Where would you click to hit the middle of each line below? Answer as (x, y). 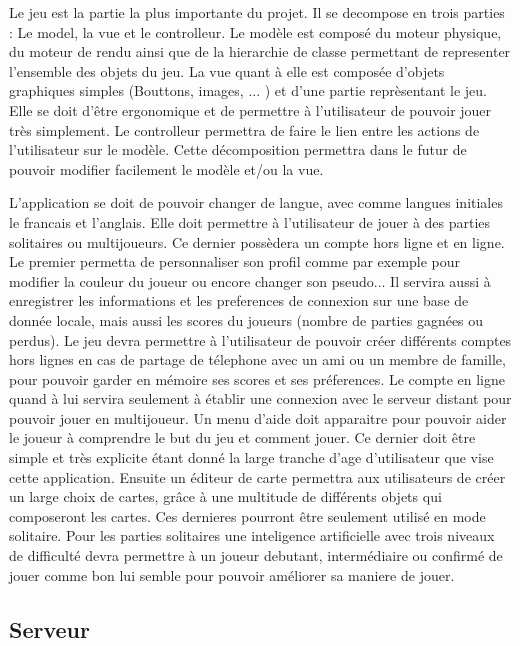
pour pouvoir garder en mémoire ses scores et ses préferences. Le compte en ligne (257, 378)
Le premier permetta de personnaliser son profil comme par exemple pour (235, 261)
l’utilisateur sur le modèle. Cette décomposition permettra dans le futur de (238, 149)
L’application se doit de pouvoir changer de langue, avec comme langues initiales (256, 202)
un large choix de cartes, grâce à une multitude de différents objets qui (225, 496)
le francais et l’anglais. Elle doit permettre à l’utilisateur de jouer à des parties (250, 221)
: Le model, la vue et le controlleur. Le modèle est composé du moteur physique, (255, 31)
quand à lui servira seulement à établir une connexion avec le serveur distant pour (260, 398)
